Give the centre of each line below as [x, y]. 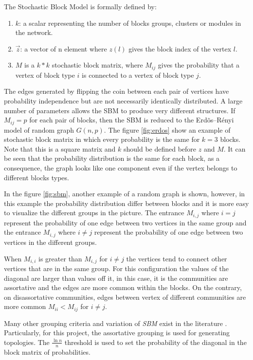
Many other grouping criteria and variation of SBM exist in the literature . [116, 323]
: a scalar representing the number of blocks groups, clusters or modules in [130, 23]
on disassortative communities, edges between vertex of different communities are [125, 297]
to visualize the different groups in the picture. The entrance [94, 213]
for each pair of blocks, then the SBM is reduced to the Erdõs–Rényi [132, 120]
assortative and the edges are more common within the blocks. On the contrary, [123, 287]
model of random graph [39, 129]
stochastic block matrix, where [97, 65]
